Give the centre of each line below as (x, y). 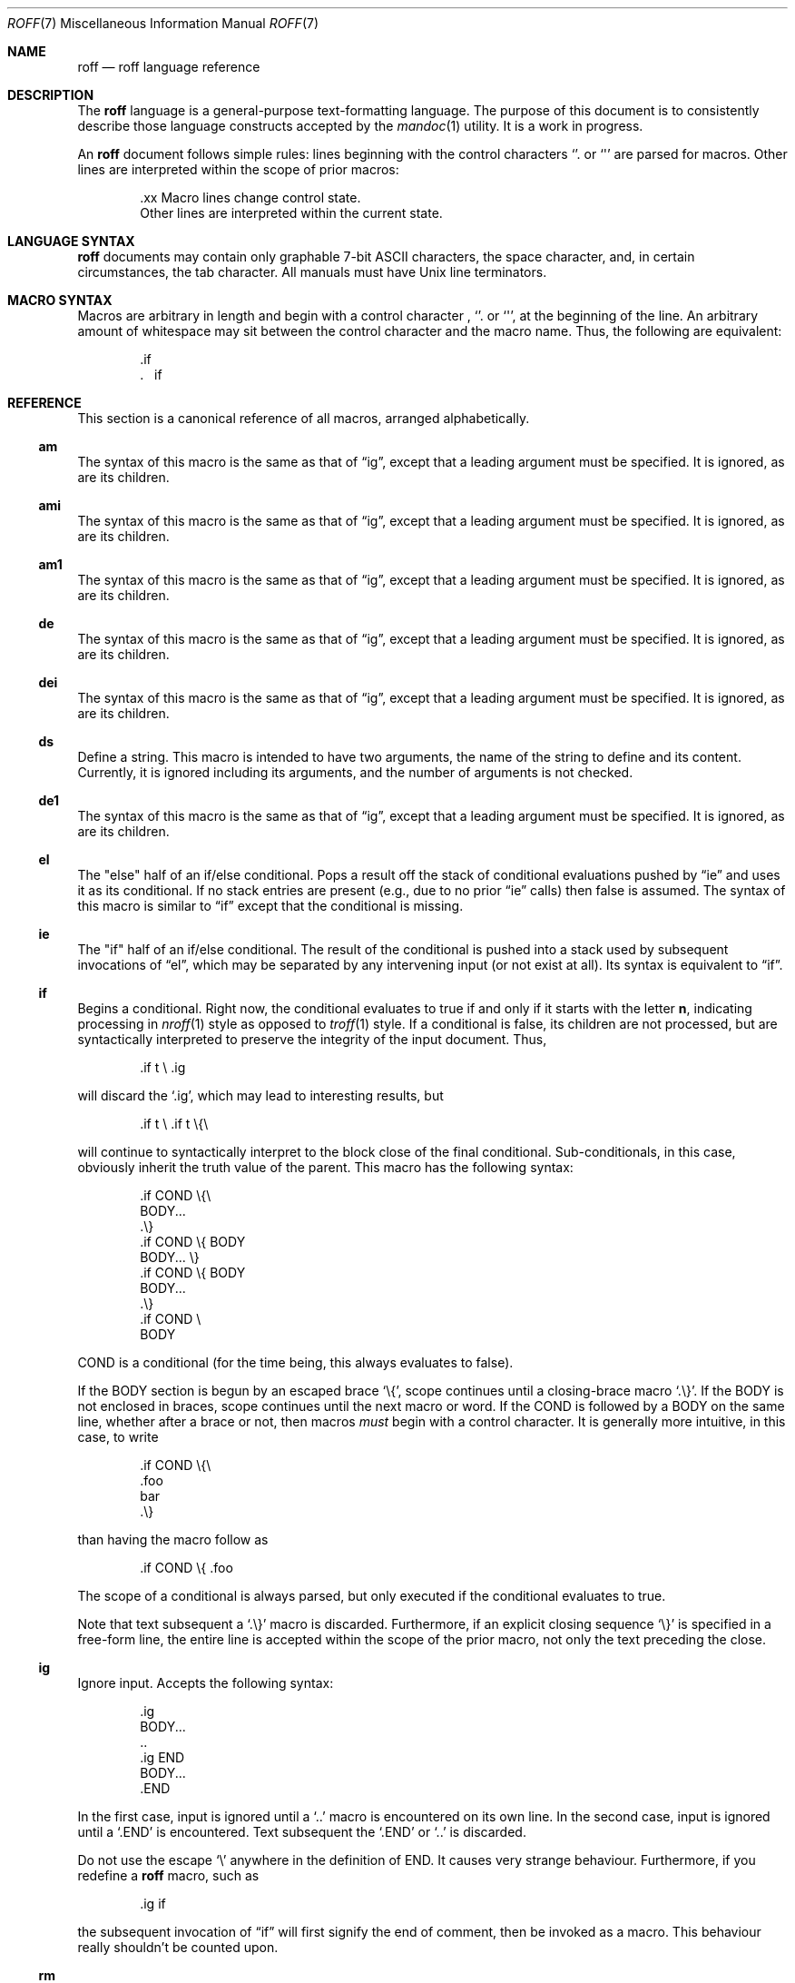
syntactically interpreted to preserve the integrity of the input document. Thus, (312, 1039)
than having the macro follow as (173, 1539)
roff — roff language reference (169, 67)
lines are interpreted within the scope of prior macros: (238, 169)
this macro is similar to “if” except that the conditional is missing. (270, 906)
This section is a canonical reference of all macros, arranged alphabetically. (304, 418)
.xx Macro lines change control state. (250, 197)
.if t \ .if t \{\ (174, 1124)
